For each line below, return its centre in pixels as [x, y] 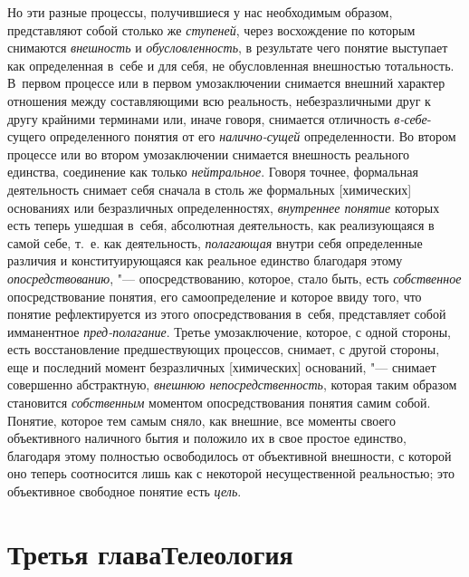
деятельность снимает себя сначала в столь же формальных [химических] [210, 189]
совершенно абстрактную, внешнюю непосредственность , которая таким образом [232, 385]
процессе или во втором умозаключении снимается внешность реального [209, 154]
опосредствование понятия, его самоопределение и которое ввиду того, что [215, 296]
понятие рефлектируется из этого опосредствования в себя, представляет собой [227, 314]
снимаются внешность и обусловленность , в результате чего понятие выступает [228, 48]
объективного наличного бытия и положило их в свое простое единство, [207, 438]
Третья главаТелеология [150, 553]
